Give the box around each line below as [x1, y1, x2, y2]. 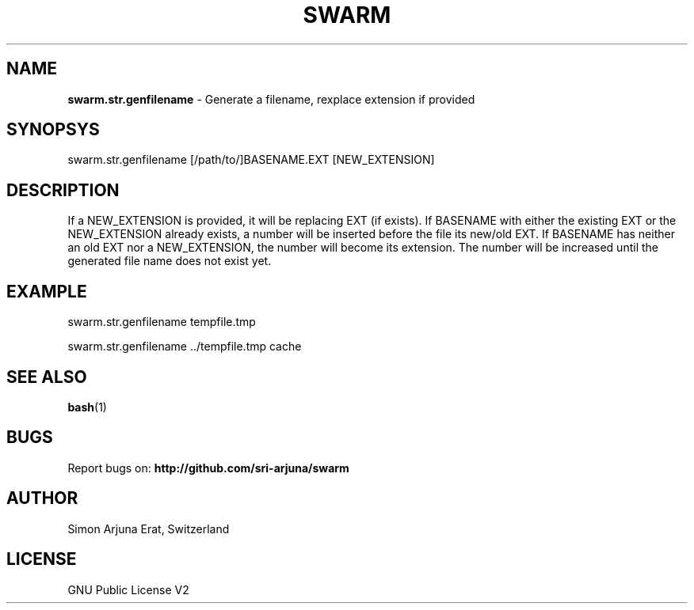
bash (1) [67, 400, 107, 414]
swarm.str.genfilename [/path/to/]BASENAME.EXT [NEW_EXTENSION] [67, 153, 435, 167]
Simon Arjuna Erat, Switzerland [67, 521, 230, 536]
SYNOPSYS [6, 119, 100, 140]
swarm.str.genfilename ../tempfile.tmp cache [67, 339, 302, 354]
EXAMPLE [6, 281, 87, 301]
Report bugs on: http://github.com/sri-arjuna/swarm [67, 460, 349, 475]
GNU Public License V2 [67, 582, 189, 597]
